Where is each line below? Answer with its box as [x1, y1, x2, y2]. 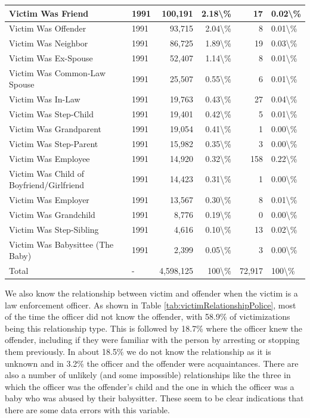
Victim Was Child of [9, 167, 85, 179]
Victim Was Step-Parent [9, 137, 98, 149]
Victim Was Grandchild [9, 208, 95, 220]
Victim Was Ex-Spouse [9, 52, 93, 64]
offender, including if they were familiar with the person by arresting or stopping [5, 333, 300, 346]
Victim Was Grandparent [9, 123, 102, 135]
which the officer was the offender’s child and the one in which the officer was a [5, 380, 294, 392]
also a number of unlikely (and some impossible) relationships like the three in [5, 369, 291, 381]
